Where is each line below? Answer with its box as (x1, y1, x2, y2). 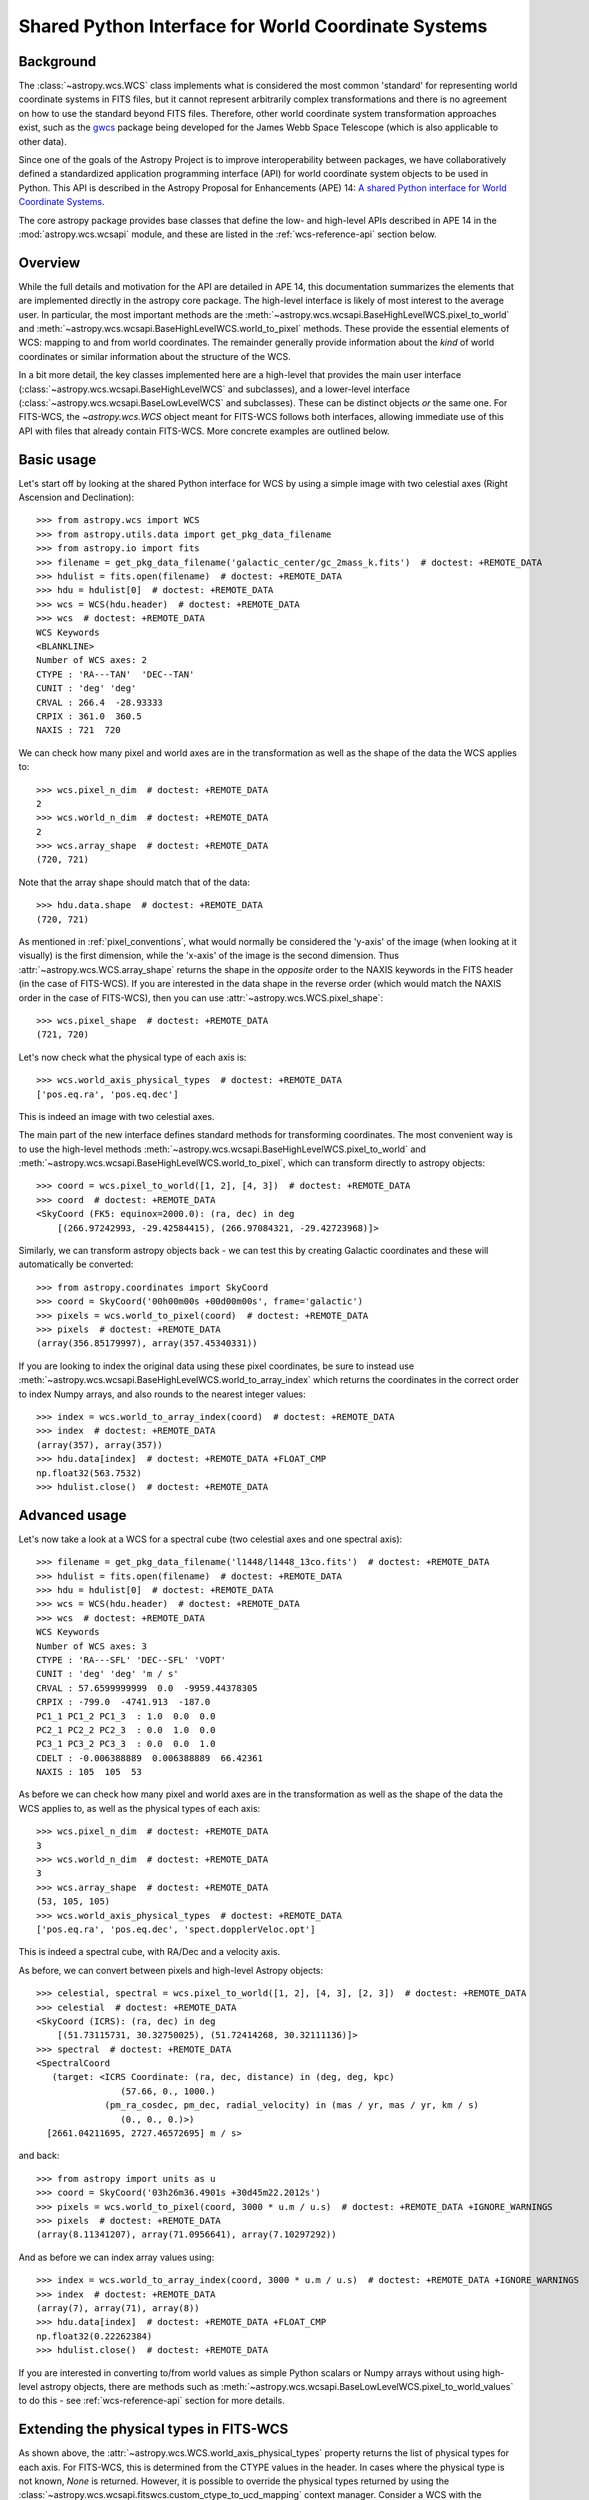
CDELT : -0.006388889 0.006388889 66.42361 (36, 1752, 264, 1764)
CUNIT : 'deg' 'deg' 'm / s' (36, 1668, 179, 1680)
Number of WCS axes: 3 (36, 1640, 148, 1652)
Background (18, 53, 97, 70)
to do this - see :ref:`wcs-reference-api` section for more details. (18, 2395, 285, 2407)
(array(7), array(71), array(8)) (36, 2302, 200, 2314)
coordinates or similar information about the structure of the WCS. (18, 350, 291, 362)
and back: (18, 2150, 60, 2162)
